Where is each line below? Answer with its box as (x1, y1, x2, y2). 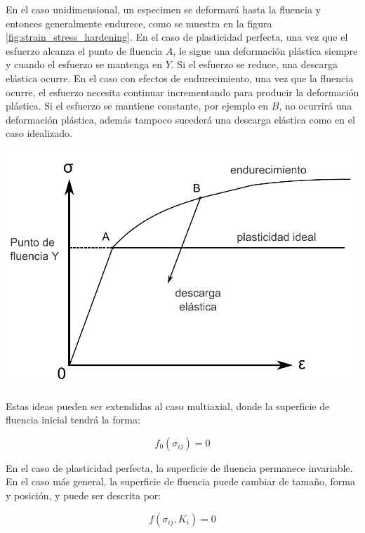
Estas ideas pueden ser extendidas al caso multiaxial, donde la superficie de (6, 398, 330, 413)
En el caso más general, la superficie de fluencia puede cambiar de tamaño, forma (6, 474, 355, 489)
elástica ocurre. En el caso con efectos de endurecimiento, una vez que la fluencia (6, 70, 354, 85)
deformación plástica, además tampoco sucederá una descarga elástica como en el (6, 112, 355, 126)
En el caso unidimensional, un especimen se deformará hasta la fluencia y (6, 2, 321, 16)
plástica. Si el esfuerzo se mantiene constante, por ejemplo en (6, 98, 269, 113)
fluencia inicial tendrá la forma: (6, 412, 140, 427)
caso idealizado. (6, 126, 72, 140)
